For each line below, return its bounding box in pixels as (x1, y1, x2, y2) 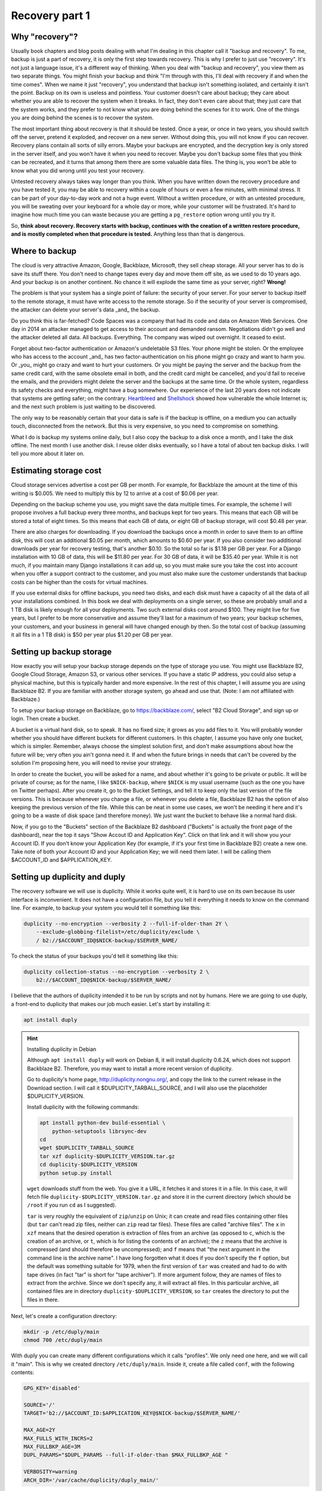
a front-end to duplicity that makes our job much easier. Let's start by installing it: (11, 1000, 211, 1007)
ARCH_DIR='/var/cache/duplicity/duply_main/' (23, 1477, 159, 1483)
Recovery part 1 (11, 9, 91, 22)
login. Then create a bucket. (11, 715, 80, 722)
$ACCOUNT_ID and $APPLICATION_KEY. (11, 856, 113, 864)
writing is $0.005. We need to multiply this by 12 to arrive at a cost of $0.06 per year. (11, 490, 219, 497)
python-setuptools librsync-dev (52, 1128, 147, 1134)
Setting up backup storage (11, 646, 112, 657)
